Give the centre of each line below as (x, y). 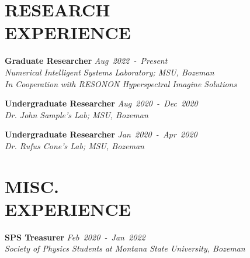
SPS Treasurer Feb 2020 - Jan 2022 (75, 237)
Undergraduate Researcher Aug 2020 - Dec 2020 (101, 103)
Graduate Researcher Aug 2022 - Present (86, 61)
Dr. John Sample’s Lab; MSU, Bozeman (77, 114)
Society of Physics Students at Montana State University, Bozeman (125, 248)
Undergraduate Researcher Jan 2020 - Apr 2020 (101, 134)
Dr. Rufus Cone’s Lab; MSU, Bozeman (74, 145)
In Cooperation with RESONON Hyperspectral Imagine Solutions (121, 83)
